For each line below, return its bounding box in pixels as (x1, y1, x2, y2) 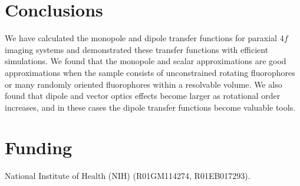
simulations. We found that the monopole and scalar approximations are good (5, 55, 286, 67)
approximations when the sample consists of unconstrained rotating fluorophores (5, 66, 295, 78)
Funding (5, 135, 72, 160)
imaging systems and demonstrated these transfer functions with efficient (5, 43, 269, 55)
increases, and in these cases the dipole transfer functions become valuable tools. (5, 101, 296, 113)
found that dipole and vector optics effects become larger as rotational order (5, 89, 281, 102)
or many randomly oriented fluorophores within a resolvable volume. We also (5, 78, 282, 90)
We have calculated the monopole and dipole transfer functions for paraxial (5, 32, 277, 44)
